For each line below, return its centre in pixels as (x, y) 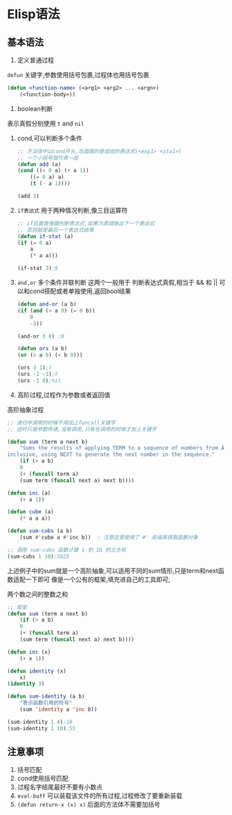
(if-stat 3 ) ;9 (37, 268)
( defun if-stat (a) (45, 236)
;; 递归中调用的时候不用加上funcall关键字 (61, 422)
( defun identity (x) (37, 671)
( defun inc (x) (29, 652)
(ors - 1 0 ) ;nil (39, 380)
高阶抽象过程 (25, 409)
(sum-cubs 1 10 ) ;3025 (38, 557)
